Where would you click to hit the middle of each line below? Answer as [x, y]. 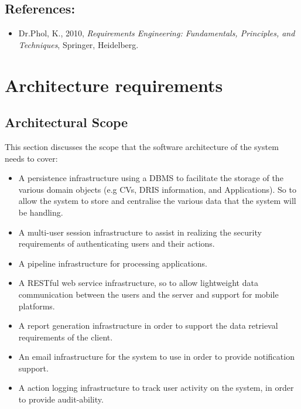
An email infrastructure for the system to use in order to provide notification [156, 357]
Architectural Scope [66, 122]
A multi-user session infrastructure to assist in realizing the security [140, 232]
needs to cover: [31, 158]
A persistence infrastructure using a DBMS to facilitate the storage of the [151, 178]
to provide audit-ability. [61, 399]
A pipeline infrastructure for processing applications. [113, 263]
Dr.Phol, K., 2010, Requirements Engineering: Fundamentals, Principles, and [157, 33]
